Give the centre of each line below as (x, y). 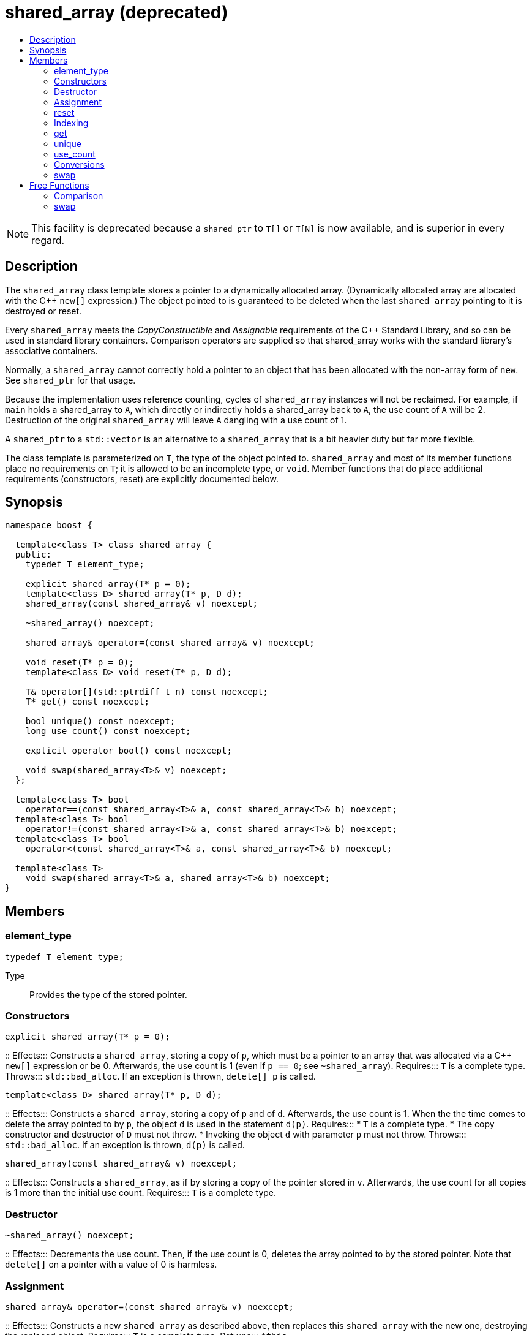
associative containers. (51, 350)
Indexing (71, 123)
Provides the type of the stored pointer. (108, 994)
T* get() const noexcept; (88, 702)
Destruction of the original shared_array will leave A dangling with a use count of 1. (176, 420)
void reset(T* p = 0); (80, 663)
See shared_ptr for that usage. (70, 380)
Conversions (79, 164)
